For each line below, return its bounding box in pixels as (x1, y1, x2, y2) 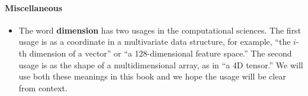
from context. (18, 81, 68, 94)
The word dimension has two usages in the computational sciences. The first (18, 24, 301, 36)
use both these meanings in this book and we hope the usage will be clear (18, 70, 286, 82)
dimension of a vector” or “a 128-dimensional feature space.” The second (29, 47, 292, 59)
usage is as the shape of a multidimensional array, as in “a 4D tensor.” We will (18, 58, 303, 71)
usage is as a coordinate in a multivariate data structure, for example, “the (18, 35, 291, 48)
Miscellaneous (5, 1, 63, 14)
